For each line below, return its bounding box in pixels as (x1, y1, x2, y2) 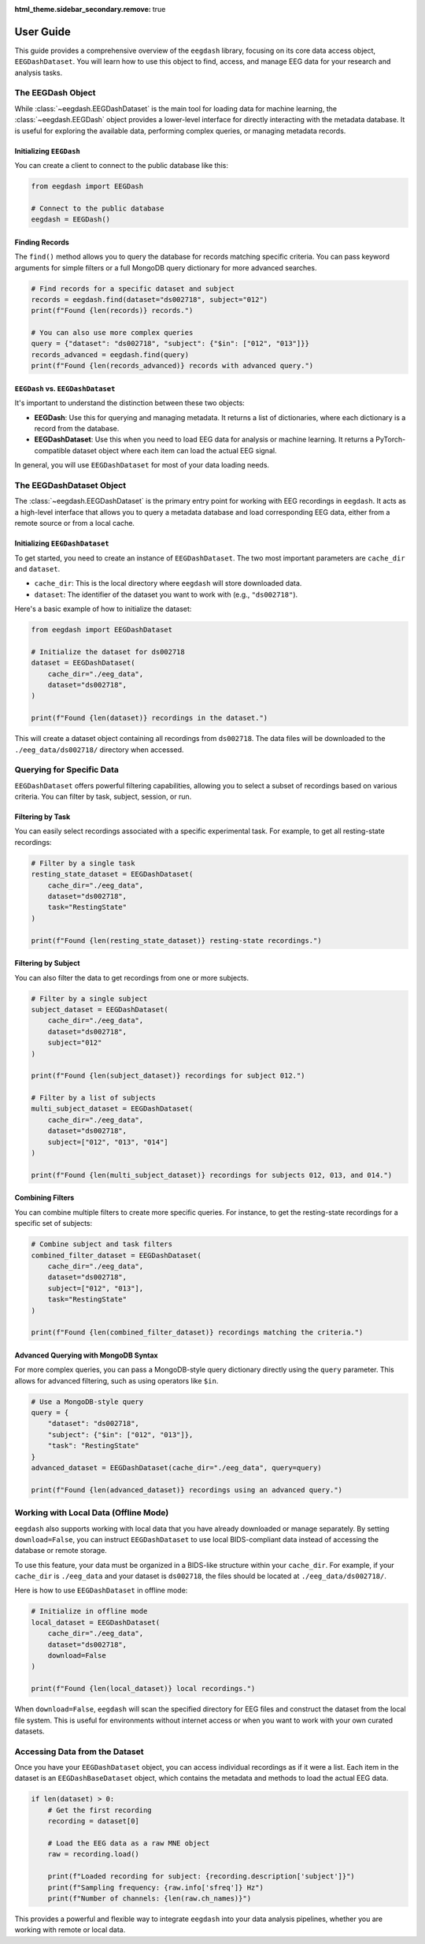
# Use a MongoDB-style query (31, 1397, 144, 1406)
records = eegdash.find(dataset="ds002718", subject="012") (31, 295, 268, 304)
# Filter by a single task (31, 858, 135, 867)
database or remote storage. (14, 1546, 108, 1555)
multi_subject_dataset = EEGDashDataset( (31, 1104, 194, 1113)
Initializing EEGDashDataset (14, 538, 109, 548)
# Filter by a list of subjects (31, 1093, 157, 1103)
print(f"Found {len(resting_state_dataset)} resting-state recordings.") (31, 936, 322, 945)
